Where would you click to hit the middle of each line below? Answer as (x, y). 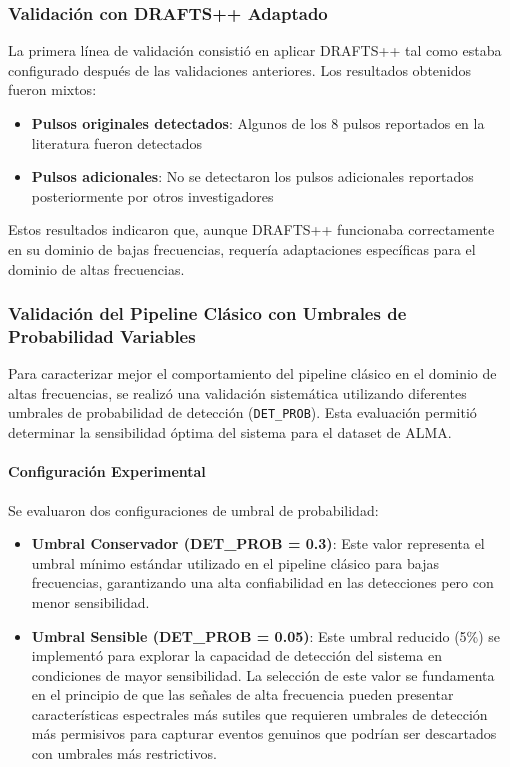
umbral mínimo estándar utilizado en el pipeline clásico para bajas (235, 562)
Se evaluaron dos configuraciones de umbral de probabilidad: (193, 509)
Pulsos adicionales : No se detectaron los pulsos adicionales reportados (252, 176)
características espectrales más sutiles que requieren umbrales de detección (259, 713)
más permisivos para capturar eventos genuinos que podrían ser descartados (264, 733)
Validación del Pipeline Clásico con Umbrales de (207, 313)
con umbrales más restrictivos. (124, 753)
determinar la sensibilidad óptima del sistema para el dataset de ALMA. (230, 432)
